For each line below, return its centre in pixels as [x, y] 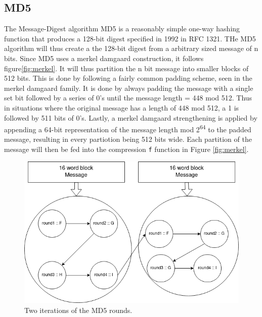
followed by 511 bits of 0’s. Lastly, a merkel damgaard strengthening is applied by [131, 117]
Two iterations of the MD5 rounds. [78, 310]
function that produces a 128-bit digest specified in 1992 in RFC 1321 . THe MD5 [130, 38]
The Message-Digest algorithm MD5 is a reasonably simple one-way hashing [122, 29]
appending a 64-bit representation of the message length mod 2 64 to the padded [128, 128]
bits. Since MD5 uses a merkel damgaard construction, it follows [104, 58]
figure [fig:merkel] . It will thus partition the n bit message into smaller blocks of [126, 68]
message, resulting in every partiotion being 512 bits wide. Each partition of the [128, 139]
